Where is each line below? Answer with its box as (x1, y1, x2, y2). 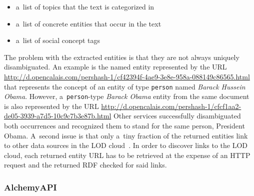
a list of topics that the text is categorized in (15, 1, 154, 11)
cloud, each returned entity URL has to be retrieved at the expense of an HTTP (4, 149, 250, 160)
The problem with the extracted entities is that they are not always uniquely (4, 51, 239, 62)
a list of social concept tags (15, 35, 100, 45)
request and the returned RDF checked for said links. (4, 159, 167, 170)
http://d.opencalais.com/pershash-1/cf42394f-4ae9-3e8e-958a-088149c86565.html (4, 71, 250, 81)
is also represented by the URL (4, 100, 99, 111)
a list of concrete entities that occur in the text (15, 18, 161, 28)
